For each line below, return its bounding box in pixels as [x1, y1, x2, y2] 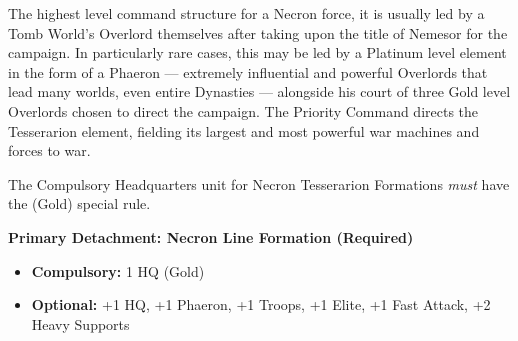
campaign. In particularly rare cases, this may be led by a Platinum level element [8, 42, 507, 63]
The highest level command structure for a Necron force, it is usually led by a [8, 3, 485, 23]
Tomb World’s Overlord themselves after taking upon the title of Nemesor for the [8, 22, 508, 43]
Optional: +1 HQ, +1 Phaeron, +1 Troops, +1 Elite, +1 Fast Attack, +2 [31, 294, 491, 315]
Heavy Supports [31, 313, 130, 334]
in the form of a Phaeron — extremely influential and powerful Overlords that [8, 61, 488, 82]
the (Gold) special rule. [8, 193, 151, 214]
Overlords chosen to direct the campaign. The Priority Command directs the [8, 100, 479, 121]
